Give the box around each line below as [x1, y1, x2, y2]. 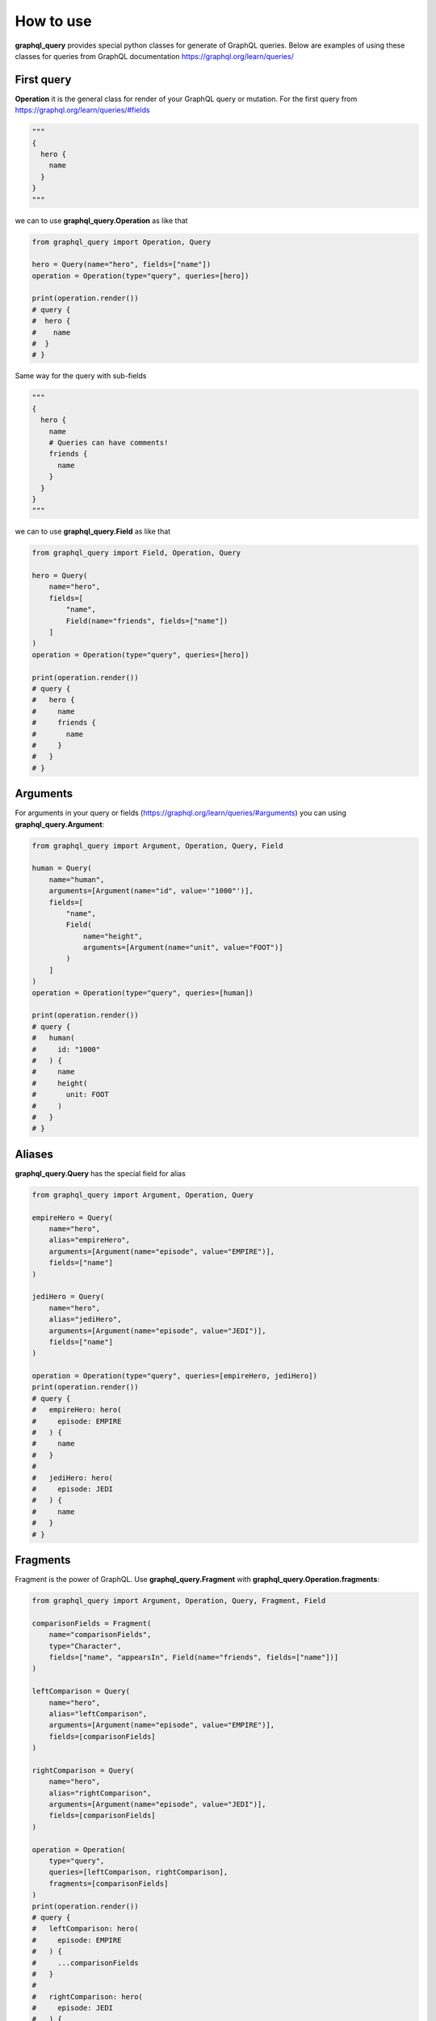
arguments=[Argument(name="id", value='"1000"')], [48, 886, 254, 896]
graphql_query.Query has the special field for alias [15, 1168, 186, 1178]
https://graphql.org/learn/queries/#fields [15, 105, 150, 115]
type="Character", [48, 1641, 122, 1651]
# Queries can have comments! [48, 437, 169, 447]
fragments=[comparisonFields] [48, 1879, 169, 1888]
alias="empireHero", [48, 1235, 131, 1245]
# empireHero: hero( [31, 1405, 122, 1415]
